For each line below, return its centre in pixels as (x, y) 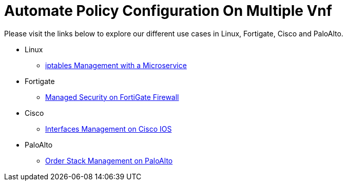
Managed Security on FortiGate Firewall (112, 97)
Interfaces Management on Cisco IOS (109, 129)
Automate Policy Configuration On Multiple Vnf (168, 11)
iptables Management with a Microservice (116, 65)
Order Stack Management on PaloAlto (109, 160)
